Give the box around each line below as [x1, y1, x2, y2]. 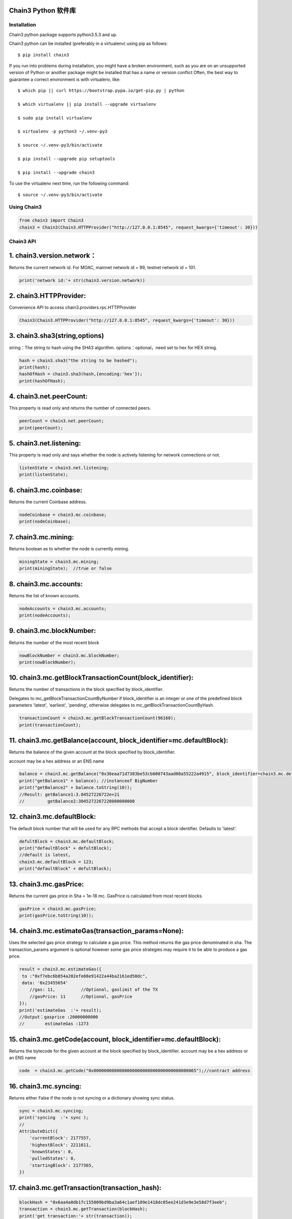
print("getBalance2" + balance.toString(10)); [19, 785, 132, 790]
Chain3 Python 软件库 [9, 6, 76, 15]
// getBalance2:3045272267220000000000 [19, 799, 135, 804]
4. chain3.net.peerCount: [9, 393, 88, 401]
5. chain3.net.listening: [9, 439, 81, 447]
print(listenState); [19, 472, 68, 477]
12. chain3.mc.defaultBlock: [9, 812, 96, 821]
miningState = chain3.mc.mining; [19, 559, 99, 564]
